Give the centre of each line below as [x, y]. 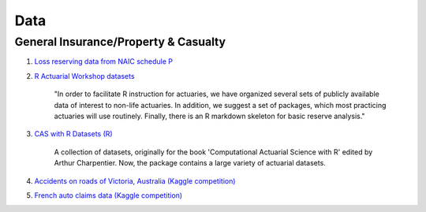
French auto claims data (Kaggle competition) [108, 195]
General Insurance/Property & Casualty [120, 42]
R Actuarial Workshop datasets [84, 76]
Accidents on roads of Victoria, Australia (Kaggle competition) [135, 180]
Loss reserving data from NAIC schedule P [104, 61]
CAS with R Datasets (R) [74, 134]
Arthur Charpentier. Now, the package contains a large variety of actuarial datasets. [190, 163]
